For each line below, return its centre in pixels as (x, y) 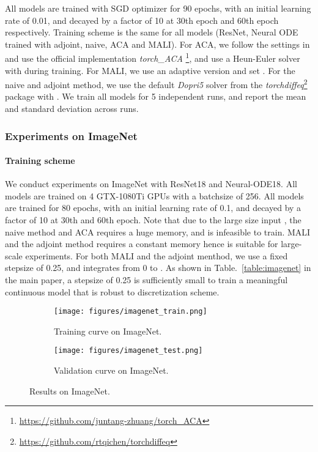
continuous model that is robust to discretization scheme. (112, 291)
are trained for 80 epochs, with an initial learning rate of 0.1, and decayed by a (153, 208)
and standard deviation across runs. (72, 109)
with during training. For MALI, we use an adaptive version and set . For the (150, 70)
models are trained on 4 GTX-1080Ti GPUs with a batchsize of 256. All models (154, 195)
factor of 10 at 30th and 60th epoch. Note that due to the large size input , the (153, 220)
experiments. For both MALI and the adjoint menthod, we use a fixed (157, 255)
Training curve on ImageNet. (108, 331)
